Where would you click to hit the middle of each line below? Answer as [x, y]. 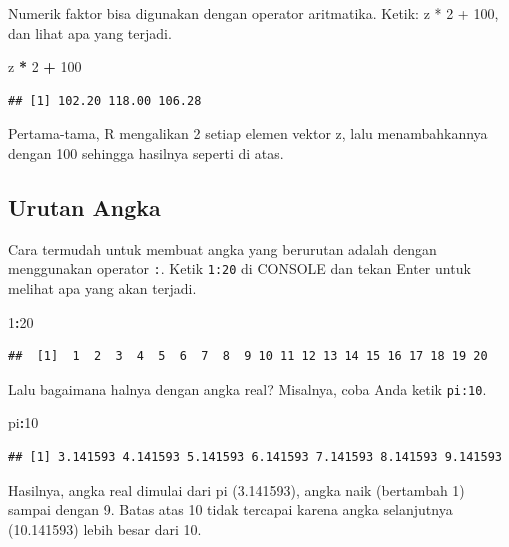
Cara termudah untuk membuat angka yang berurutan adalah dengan [222, 248]
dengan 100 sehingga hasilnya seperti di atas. [146, 152]
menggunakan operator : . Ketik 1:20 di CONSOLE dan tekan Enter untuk [239, 268]
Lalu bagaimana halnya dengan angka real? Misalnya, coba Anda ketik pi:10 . [247, 388]
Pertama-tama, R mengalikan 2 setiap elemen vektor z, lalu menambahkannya [248, 133]
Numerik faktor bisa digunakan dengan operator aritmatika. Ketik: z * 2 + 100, [253, 13]
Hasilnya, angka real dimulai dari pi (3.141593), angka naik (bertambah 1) [236, 489]
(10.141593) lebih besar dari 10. [105, 528]
